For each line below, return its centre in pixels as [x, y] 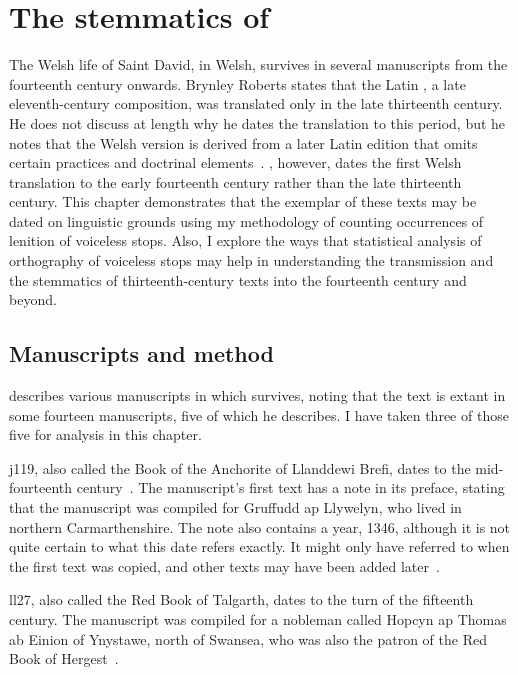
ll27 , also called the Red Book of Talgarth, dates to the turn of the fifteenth [241, 599]
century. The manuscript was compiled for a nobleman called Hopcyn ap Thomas [258, 618]
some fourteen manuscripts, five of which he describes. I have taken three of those [259, 414]
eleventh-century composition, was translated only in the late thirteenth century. [256, 103]
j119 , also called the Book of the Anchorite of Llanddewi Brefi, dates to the [240, 467]
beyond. [33, 299]
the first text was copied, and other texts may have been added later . [224, 565]
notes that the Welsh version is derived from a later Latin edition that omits [243, 142]
